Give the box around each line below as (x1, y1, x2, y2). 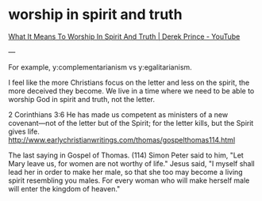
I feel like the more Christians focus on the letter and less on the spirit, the (8, 78, 250, 87)
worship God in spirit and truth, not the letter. (8, 94, 155, 104)
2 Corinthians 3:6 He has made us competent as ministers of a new (8, 109, 229, 119)
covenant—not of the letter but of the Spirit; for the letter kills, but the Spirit (8, 118, 254, 127)
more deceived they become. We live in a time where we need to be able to (8, 85, 255, 96)
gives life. (8, 127, 40, 136)
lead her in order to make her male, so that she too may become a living (8, 167, 244, 176)
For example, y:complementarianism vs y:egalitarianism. (8, 62, 192, 72)
